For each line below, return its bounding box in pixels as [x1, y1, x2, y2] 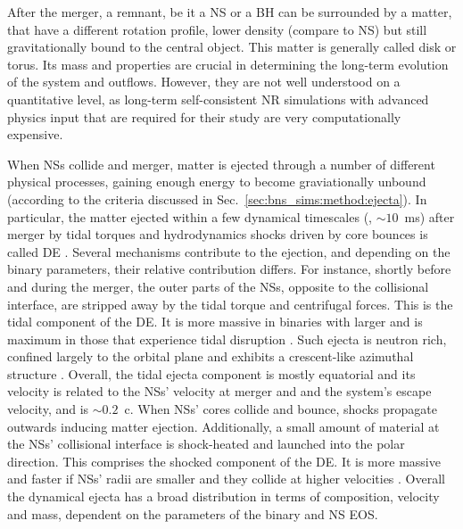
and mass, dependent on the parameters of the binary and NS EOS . [7, 504, 378, 523]
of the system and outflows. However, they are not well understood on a [7, 72, 401, 91]
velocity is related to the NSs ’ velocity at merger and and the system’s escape [7, 382, 432, 401]
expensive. [7, 125, 63, 144]
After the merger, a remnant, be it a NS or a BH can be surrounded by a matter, [7, 3, 452, 21]
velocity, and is [7, 400, 89, 418]
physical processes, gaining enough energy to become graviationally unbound [7, 172, 426, 191]
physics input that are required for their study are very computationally [7, 107, 401, 126]
